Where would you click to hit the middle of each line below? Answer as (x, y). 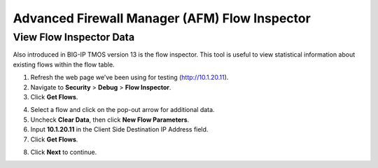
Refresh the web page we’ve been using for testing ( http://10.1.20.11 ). (129, 78)
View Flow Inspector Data (74, 37)
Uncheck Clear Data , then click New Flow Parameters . (110, 120)
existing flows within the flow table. (64, 64)
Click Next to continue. (64, 152)
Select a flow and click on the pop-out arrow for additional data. (122, 110)
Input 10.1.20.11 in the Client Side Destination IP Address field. (119, 129)
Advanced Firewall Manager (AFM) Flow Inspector (162, 18)
